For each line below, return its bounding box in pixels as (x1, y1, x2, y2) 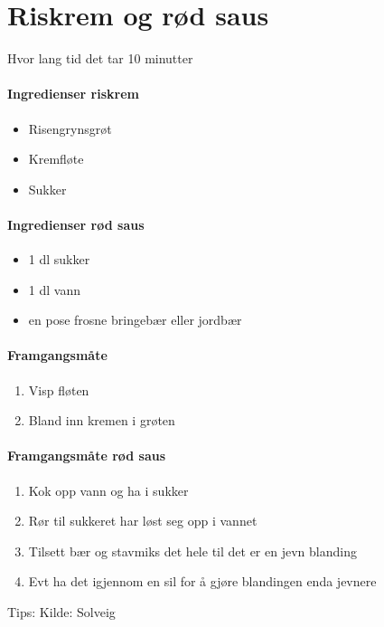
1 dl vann (28, 280, 80, 299)
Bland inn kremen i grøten (28, 411, 175, 430)
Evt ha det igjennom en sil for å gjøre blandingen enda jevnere (28, 572, 377, 591)
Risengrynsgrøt (28, 119, 112, 138)
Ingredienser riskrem (7, 84, 139, 103)
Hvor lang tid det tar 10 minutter (7, 49, 193, 68)
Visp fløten (28, 380, 89, 399)
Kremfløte (28, 149, 84, 168)
